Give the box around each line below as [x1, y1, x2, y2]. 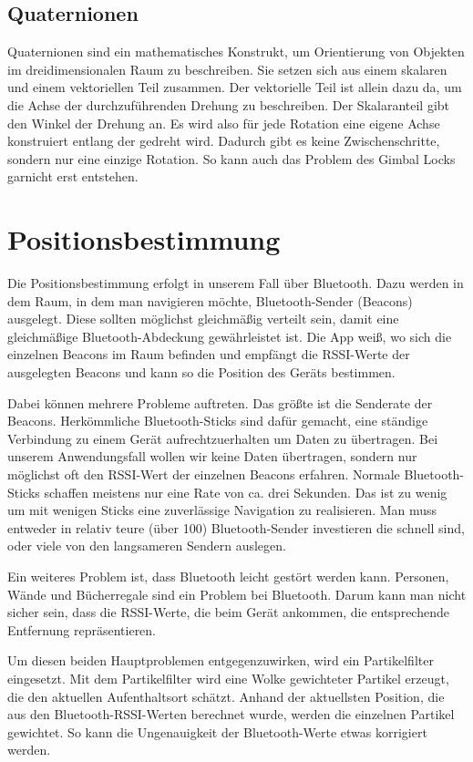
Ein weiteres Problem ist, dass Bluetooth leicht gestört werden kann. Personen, [7, 566, 449, 585]
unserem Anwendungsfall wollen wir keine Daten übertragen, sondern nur [7, 447, 417, 466]
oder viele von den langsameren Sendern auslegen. [7, 536, 286, 555]
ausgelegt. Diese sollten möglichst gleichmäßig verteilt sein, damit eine [7, 309, 399, 328]
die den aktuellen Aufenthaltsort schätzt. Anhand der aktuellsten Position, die [7, 686, 445, 705]
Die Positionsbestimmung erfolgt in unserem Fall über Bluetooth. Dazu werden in [7, 273, 464, 293]
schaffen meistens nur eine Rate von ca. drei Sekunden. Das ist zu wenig [44, 482, 447, 501]
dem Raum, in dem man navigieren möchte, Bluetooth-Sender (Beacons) [7, 291, 413, 310]
